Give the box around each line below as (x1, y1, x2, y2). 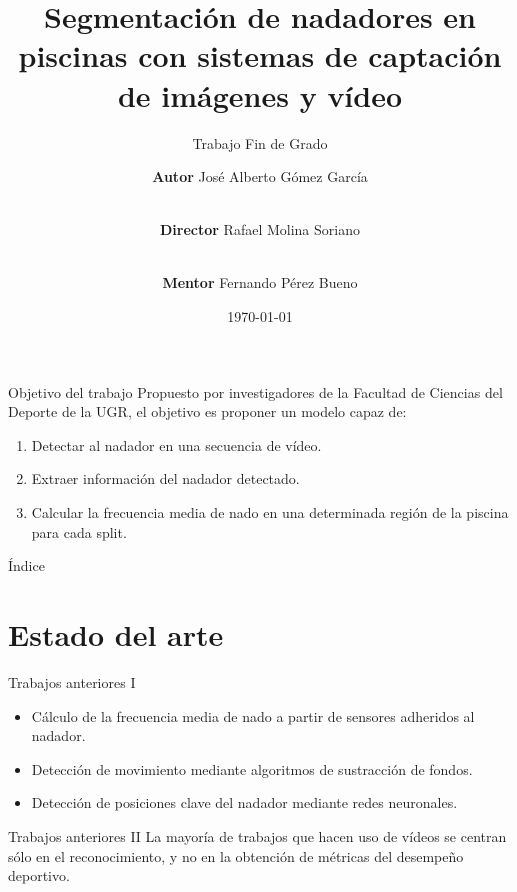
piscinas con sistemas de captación (18, 35, 502, 76)
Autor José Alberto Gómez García (152, 166, 368, 187)
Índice (8, 555, 45, 576)
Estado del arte (8, 614, 224, 654)
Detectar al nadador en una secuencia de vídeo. (31, 434, 322, 455)
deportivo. (8, 865, 70, 886)
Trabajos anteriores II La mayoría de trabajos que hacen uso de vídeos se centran (8, 825, 507, 846)
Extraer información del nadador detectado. (31, 468, 300, 489)
